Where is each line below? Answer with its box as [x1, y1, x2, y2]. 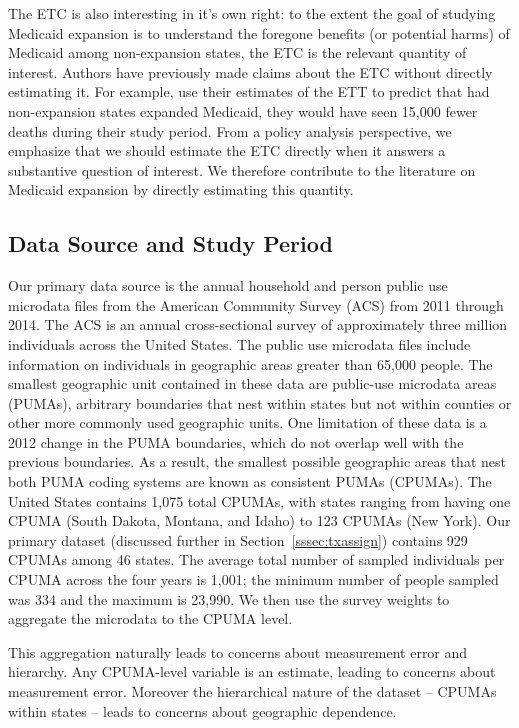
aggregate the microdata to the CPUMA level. [8, 608, 293, 629]
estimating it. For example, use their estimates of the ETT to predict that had [8, 81, 490, 102]
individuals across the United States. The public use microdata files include [8, 333, 471, 354]
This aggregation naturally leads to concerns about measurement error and [8, 641, 468, 662]
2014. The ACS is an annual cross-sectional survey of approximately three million [8, 314, 508, 335]
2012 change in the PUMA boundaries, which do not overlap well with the [8, 431, 464, 452]
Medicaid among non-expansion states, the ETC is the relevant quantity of [8, 42, 467, 63]
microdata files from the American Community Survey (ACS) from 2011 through [8, 294, 504, 315]
